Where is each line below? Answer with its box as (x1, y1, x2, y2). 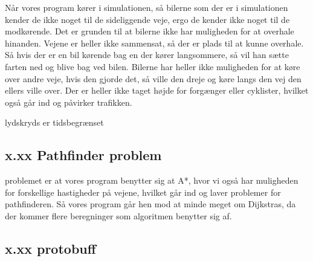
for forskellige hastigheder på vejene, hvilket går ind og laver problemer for (5, 185, 281, 198)
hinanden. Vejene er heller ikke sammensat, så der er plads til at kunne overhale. (5, 36, 304, 49)
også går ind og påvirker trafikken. (5, 95, 132, 108)
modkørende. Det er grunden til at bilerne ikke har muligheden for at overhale (5, 25, 294, 37)
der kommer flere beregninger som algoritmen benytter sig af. (5, 209, 232, 222)
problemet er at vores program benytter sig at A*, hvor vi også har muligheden (5, 174, 298, 187)
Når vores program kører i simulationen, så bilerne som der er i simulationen (5, 1, 288, 13)
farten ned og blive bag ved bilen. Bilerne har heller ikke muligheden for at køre (5, 60, 300, 72)
